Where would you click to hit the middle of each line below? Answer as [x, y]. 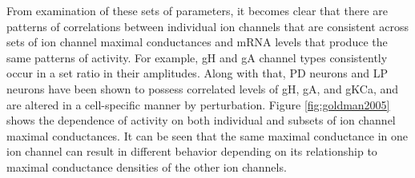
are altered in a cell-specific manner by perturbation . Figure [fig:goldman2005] [198, 104]
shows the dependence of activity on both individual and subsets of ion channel [201, 120]
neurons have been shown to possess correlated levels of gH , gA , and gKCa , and [203, 88]
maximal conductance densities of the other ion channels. [147, 166]
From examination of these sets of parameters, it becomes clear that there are [197, 10]
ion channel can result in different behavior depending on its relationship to [192, 151]
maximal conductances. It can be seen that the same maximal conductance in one [207, 135]
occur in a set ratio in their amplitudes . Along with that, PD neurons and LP [197, 73]
